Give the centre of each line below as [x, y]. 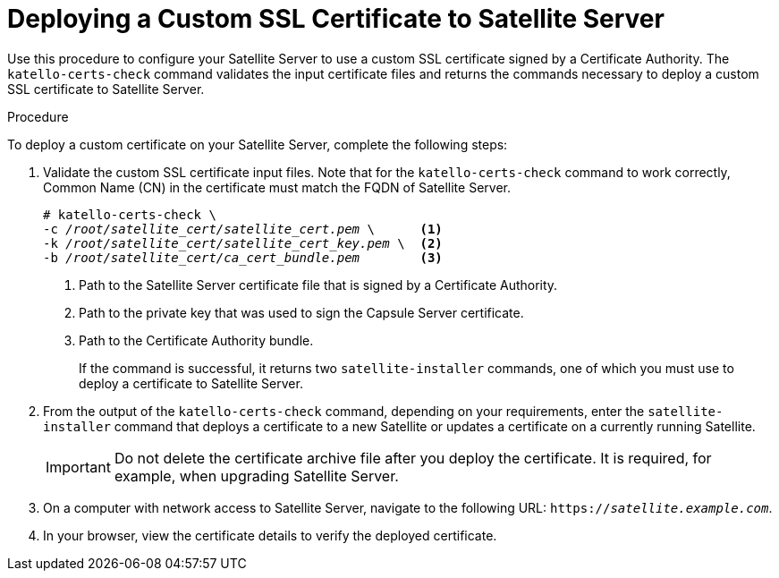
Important [78, 467]
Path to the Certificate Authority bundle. [196, 340]
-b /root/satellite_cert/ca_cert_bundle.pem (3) [243, 257]
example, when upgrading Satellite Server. [256, 476]
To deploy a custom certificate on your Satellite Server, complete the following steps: [258, 144]
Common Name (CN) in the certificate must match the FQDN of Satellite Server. [277, 187]
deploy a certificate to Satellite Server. [191, 383]
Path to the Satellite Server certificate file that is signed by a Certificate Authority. [318, 285]
